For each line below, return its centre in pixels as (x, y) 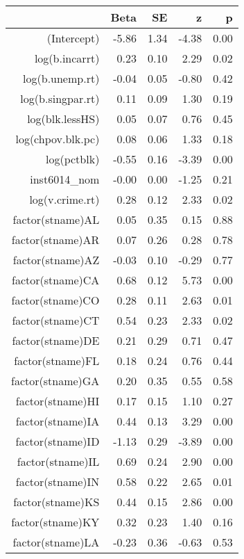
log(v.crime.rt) (64, 199)
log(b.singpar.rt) (60, 98)
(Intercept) (73, 38)
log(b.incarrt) (67, 58)
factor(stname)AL (56, 219)
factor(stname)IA (58, 421)
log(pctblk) (73, 159)
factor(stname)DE (56, 340)
